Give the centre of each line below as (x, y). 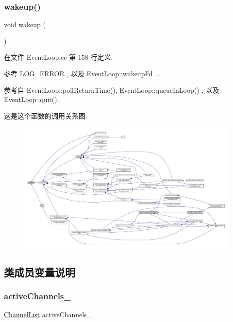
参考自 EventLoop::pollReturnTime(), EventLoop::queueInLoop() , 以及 (112, 90)
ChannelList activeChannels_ (48, 314)
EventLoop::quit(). (32, 99)
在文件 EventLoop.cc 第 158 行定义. (58, 57)
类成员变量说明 (40, 272)
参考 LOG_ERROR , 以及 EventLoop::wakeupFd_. (82, 73)
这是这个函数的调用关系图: (46, 115)
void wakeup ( (25, 25)
